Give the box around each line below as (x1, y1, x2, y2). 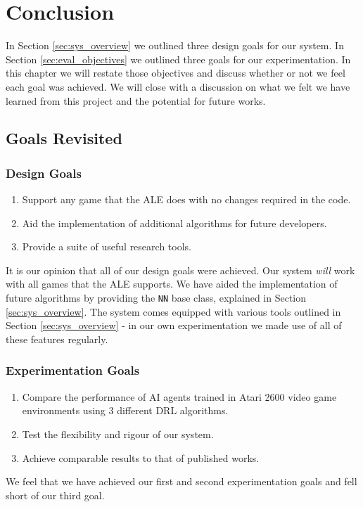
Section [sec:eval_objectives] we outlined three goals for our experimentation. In (6, 51, 351, 66)
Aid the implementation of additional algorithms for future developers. (22, 215, 327, 230)
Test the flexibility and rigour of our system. (22, 426, 214, 441)
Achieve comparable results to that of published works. (22, 450, 260, 465)
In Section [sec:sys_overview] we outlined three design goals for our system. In (6, 38, 344, 53)
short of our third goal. (6, 487, 105, 502)
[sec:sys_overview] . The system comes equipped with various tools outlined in (6, 304, 341, 319)
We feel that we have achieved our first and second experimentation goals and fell (6, 474, 357, 489)
